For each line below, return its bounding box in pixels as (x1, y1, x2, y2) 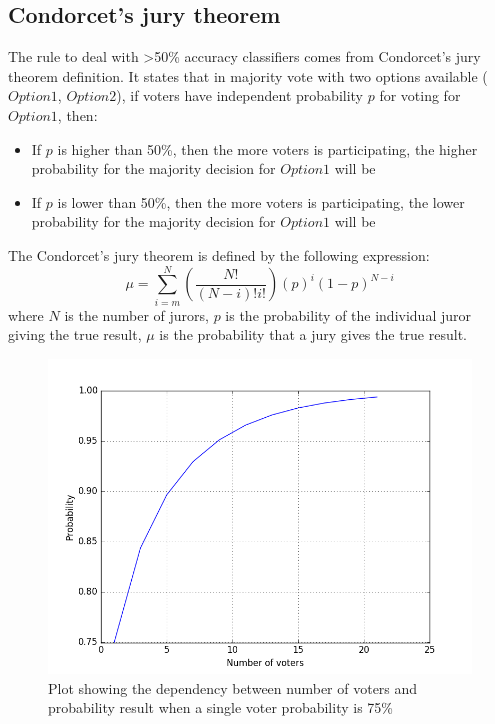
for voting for (379, 85, 461, 106)
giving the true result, (8, 324, 142, 345)
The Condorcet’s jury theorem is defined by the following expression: (8, 244, 430, 265)
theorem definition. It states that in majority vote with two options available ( (8, 65, 488, 86)
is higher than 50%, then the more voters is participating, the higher (57, 138, 478, 159)
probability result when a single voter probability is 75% (48, 697, 393, 718)
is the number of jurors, (64, 304, 209, 325)
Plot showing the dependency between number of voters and (48, 677, 418, 698)
